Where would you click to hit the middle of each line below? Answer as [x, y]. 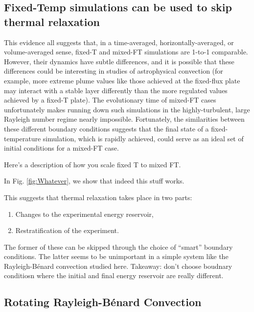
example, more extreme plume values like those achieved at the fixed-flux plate [122, 80]
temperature [23, 138]
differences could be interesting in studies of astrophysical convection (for [114, 71]
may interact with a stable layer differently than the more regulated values [116, 90]
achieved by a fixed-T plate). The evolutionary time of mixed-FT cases [110, 100]
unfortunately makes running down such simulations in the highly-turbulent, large [127, 109]
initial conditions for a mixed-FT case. [61, 148]
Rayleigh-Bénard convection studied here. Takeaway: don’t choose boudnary [118, 266]
